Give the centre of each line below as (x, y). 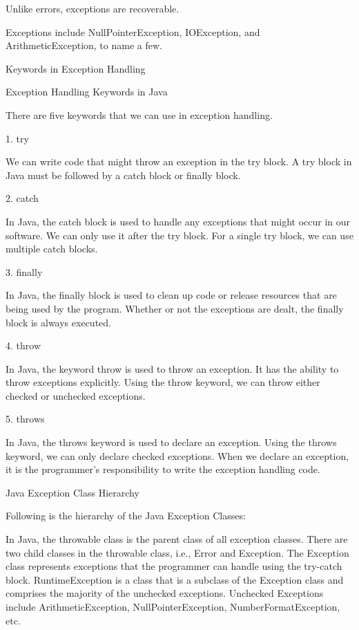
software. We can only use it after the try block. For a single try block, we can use (179, 235)
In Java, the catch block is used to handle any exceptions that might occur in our (178, 221)
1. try (17, 138)
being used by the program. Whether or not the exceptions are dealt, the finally (175, 308)
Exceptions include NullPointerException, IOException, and (133, 31)
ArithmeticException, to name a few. (84, 45)
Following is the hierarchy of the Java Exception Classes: (126, 516)
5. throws (25, 419)
